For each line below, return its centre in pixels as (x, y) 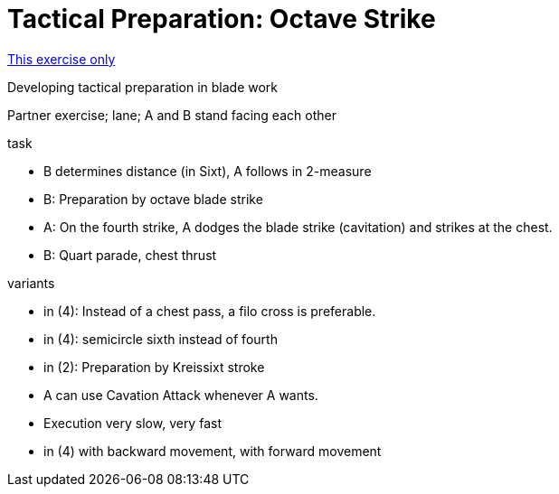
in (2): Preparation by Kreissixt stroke (154, 367)
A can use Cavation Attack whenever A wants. (181, 395)
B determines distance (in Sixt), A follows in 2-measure (208, 171)
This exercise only (62, 59)
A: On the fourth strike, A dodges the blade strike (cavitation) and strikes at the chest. (298, 227)
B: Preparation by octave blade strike (153, 199)
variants (31, 283)
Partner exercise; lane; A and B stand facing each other (172, 115)
